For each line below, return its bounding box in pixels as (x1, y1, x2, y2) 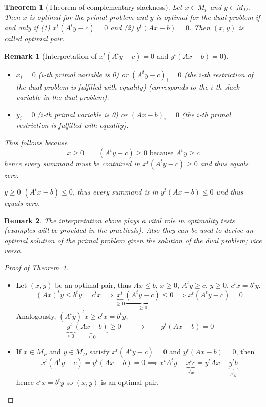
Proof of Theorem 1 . (4, 262, 69, 273)
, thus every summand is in (72, 186, 158, 197)
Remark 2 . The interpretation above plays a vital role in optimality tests (4, 215, 235, 225)
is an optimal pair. (101, 377, 159, 388)
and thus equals (200, 158, 249, 168)
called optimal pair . (4, 33, 65, 44)
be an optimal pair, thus (55, 279, 131, 290)
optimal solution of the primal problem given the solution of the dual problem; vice (4, 234, 262, 245)
